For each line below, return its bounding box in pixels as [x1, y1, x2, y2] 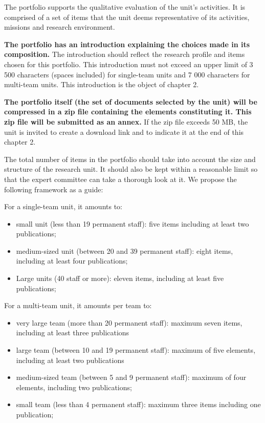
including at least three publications [16, 327, 129, 338]
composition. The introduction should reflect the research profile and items [4, 49, 245, 59]
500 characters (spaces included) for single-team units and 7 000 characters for [4, 69, 250, 79]
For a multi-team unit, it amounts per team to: [4, 300, 152, 311]
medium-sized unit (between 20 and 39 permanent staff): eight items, [16, 245, 233, 256]
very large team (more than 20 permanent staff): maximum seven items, [16, 317, 242, 328]
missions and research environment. [4, 22, 115, 32]
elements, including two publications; [16, 381, 132, 392]
